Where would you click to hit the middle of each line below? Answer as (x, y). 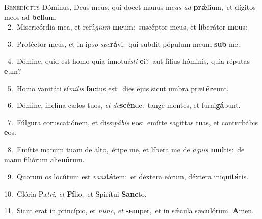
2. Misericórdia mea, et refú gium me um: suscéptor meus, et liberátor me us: (127, 27)
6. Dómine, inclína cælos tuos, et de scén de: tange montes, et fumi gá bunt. (124, 105)
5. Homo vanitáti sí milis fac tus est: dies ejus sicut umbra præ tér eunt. (118, 88)
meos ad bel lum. (30, 17)
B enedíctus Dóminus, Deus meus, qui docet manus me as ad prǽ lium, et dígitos (130, 7)
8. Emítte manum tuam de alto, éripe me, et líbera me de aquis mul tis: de (126, 149)
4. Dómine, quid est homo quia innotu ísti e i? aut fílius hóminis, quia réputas (129, 61)
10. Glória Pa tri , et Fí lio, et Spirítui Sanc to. (75, 193)
